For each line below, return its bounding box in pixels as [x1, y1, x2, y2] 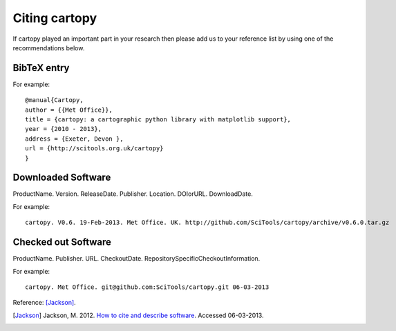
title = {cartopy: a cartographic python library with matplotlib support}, [25, 116, 292, 123]
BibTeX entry [12, 62, 70, 74]
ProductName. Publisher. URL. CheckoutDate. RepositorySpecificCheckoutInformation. [12, 254, 261, 263]
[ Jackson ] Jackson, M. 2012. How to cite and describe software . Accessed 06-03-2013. [12, 311, 264, 319]
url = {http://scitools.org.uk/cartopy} [25, 145, 164, 152]
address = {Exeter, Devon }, [25, 134, 124, 143]
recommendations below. [12, 43, 85, 52]
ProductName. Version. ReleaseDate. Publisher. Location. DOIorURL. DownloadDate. [12, 190, 254, 198]
